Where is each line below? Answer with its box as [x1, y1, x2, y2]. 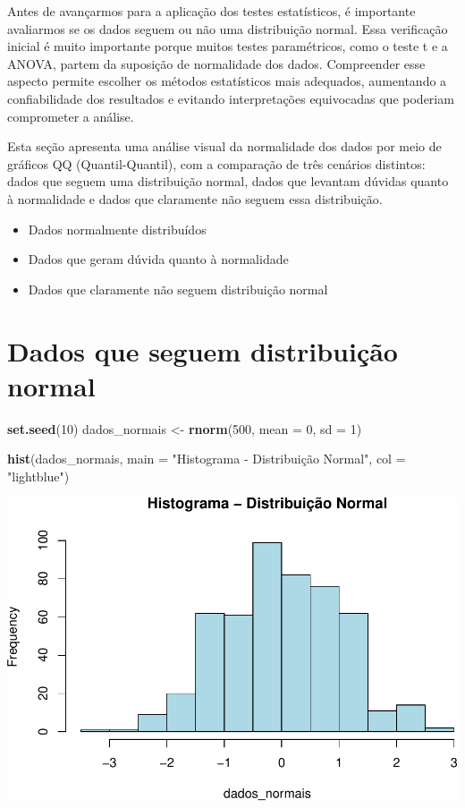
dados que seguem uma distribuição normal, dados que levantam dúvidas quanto [7, 172, 449, 191]
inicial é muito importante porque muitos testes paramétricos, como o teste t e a [7, 37, 448, 55]
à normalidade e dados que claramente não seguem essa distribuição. [7, 189, 383, 208]
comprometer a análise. [7, 106, 134, 125]
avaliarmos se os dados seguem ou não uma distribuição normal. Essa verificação [7, 19, 448, 38]
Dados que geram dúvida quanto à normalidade [28, 250, 289, 268]
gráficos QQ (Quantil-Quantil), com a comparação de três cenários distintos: [7, 154, 426, 173]
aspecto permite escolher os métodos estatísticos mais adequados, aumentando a [7, 72, 447, 90]
